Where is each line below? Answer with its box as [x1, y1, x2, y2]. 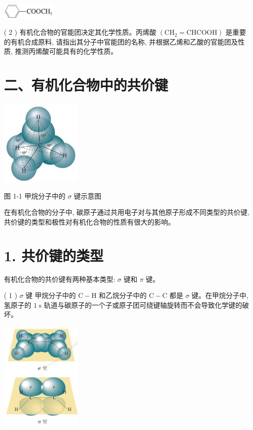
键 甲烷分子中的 [25, 290, 76, 300]
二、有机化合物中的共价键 [4, 75, 169, 95]
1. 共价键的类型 [4, 245, 104, 265]
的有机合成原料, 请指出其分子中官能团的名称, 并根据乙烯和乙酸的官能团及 [4, 36, 238, 46]
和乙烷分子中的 [99, 290, 147, 300]
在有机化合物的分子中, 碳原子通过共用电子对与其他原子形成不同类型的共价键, [4, 207, 250, 217]
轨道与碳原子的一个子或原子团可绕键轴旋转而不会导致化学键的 [43, 299, 242, 310]
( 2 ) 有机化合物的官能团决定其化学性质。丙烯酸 [4, 27, 156, 37]
